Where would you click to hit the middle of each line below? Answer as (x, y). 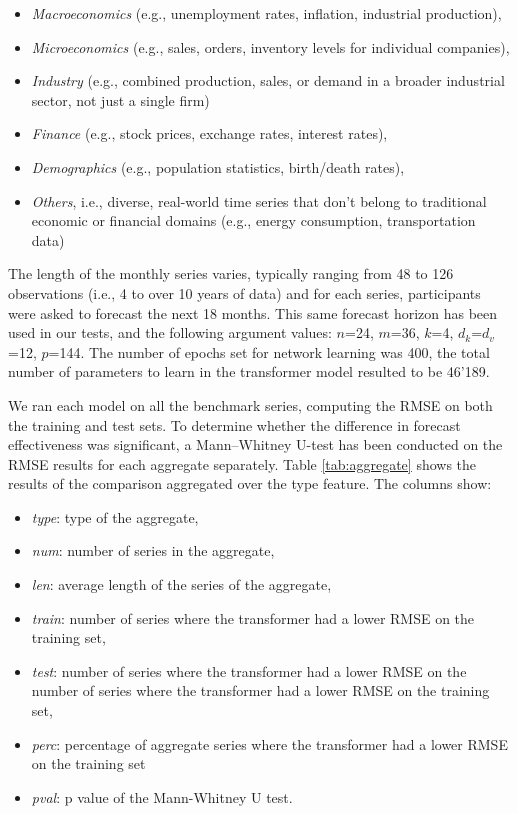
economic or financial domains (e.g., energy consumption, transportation (253, 220)
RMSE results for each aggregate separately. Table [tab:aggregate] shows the (242, 463)
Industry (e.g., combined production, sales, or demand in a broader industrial (268, 80)
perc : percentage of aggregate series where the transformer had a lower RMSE (269, 743)
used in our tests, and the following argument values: (170, 332)
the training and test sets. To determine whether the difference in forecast (234, 424)
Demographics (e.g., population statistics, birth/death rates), (218, 166)
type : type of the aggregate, (115, 516)
